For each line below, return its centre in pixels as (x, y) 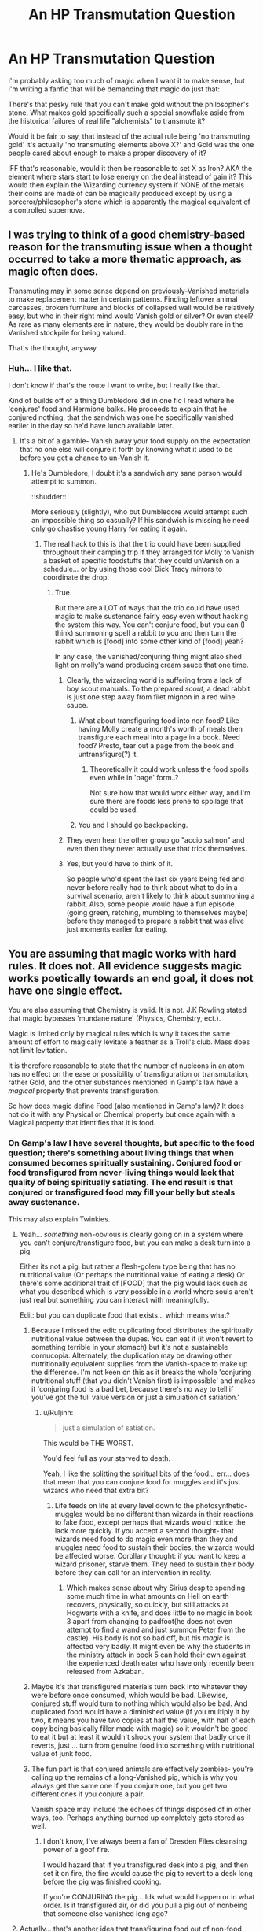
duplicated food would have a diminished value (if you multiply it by (140, 1712)
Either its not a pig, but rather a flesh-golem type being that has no (127, 1266)
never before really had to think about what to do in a (152, 888)
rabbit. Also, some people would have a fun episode (150, 904)
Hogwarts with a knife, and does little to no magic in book (159, 1613)
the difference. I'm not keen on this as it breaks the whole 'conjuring (141, 1373)
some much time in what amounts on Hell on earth (148, 1596)
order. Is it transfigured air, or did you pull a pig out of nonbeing (145, 1905)
